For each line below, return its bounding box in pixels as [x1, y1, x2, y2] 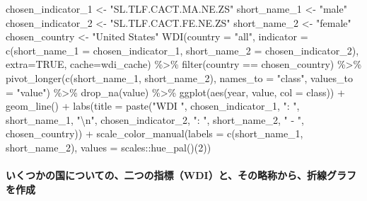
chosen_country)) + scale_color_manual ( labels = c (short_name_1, [6, 126, 303, 141]
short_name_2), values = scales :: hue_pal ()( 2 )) [6, 139, 211, 154]
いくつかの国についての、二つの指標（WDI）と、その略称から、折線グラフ [6, 168, 357, 183]
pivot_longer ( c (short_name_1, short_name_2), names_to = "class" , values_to [6, 70, 353, 85]
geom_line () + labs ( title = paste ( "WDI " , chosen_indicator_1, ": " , [6, 98, 300, 113]
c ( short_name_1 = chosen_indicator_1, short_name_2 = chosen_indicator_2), [6, 42, 359, 57]
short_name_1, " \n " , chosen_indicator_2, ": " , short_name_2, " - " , [6, 112, 304, 127]
